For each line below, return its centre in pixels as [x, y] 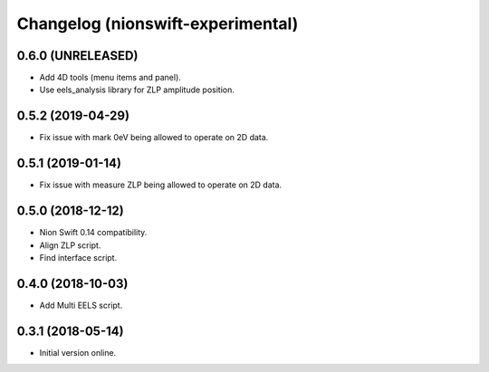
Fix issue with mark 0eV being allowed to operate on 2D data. [154, 138]
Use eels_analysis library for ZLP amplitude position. [137, 90]
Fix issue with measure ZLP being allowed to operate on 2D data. [161, 185]
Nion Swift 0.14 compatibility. [93, 233]
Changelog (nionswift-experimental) [158, 24]
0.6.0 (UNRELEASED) [77, 56]
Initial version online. [78, 352]
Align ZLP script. [70, 245]
